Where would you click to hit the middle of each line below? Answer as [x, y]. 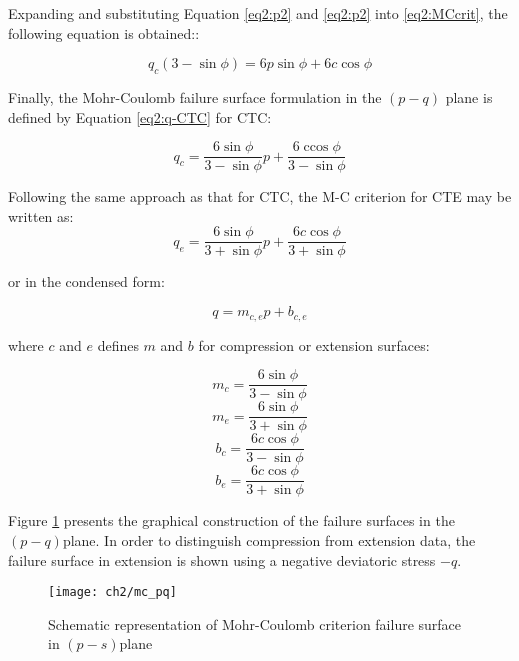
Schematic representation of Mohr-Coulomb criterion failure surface [255, 623]
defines [118, 344]
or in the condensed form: [86, 281]
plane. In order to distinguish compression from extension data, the [269, 539]
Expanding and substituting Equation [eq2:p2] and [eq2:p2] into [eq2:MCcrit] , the [258, 13]
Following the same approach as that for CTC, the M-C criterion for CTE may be [260, 196]
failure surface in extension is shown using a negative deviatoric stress [222, 559]
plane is [469, 96]
